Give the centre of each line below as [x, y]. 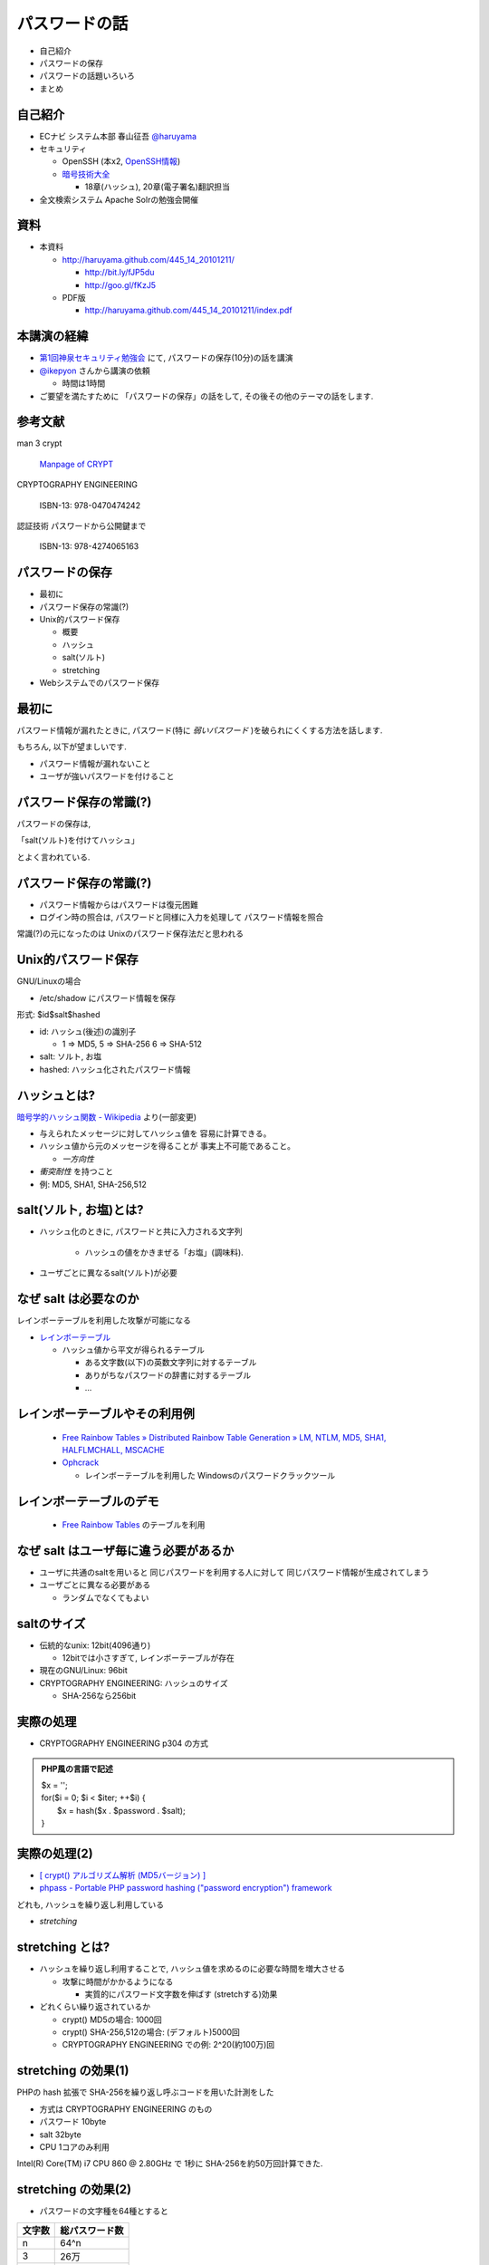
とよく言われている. [53, 857]
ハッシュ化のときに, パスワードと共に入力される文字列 [141, 1231]
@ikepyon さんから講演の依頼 [95, 371]
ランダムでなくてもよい [105, 1597]
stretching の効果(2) [74, 2189]
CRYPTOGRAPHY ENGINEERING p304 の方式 [124, 1743]
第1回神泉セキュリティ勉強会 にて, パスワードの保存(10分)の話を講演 [166, 358]
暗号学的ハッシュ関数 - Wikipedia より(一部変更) [107, 1117]
